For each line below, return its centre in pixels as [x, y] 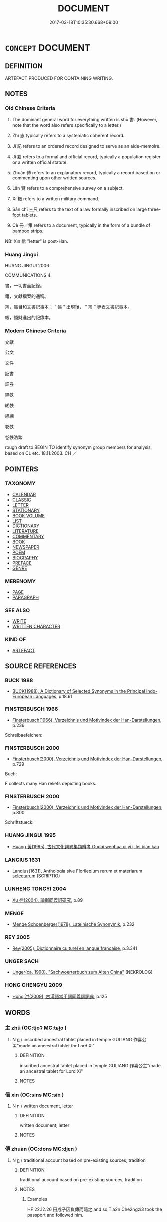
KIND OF [16, 640]
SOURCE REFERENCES [41, 666]
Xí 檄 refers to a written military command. [56, 199]
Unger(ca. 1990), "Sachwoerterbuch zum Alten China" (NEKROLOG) [83, 972]
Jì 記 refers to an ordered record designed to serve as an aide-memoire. [86, 146]
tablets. [29, 215]
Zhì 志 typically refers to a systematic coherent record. [68, 136]
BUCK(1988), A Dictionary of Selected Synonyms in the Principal [79, 691]
